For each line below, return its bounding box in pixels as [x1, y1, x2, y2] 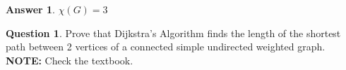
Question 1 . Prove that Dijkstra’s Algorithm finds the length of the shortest [6, 25, 341, 40]
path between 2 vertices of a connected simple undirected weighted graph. [6, 39, 326, 54]
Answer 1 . [6, 2, 55, 16]
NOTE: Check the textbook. [6, 52, 133, 67]
